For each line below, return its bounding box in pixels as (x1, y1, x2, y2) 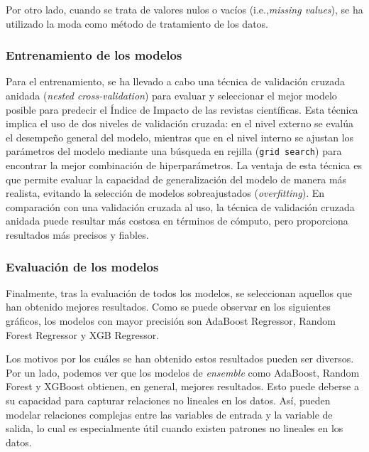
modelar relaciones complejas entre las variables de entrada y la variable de (6, 407, 333, 421)
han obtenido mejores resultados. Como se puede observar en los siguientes (6, 299, 331, 314)
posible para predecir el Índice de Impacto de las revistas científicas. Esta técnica (6, 102, 358, 117)
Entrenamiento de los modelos (6, 46, 182, 64)
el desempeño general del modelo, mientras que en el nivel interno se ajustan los (6, 129, 354, 144)
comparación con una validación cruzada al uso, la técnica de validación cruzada (6, 199, 355, 214)
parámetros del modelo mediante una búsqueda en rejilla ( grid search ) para (6, 144, 342, 158)
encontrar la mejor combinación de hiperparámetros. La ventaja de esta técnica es (6, 158, 362, 173)
